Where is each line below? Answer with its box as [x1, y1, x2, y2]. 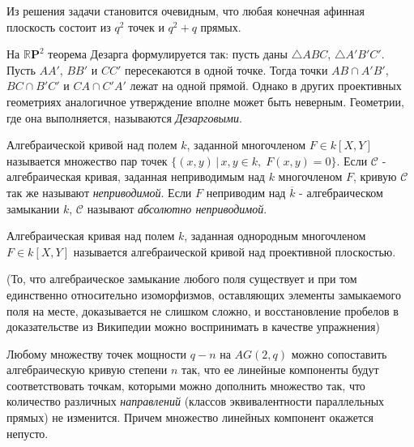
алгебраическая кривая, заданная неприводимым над [6, 168, 265, 185]
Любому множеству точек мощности [6, 345, 187, 362]
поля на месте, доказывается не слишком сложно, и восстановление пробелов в [6, 302, 399, 319]
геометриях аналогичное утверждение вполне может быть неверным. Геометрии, [6, 92, 404, 110]
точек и [128, 18, 164, 35]
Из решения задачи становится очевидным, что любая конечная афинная [6, 2, 365, 19]
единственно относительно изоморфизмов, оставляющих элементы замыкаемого [6, 286, 401, 303]
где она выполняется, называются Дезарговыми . [6, 109, 242, 126]
